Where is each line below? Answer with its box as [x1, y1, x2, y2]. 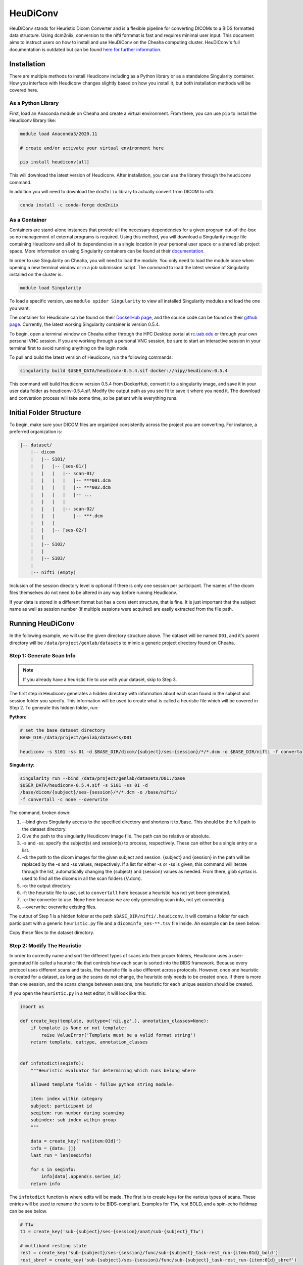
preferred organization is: [9, 429, 63, 435]
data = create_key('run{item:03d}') [30, 1138, 121, 1144]
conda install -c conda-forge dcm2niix [20, 202, 119, 208]
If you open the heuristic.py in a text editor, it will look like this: [9, 990, 146, 996]
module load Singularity [20, 285, 82, 291]
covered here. [9, 87, 39, 93]
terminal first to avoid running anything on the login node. [9, 345, 129, 351]
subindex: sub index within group [30, 1117, 116, 1123]
